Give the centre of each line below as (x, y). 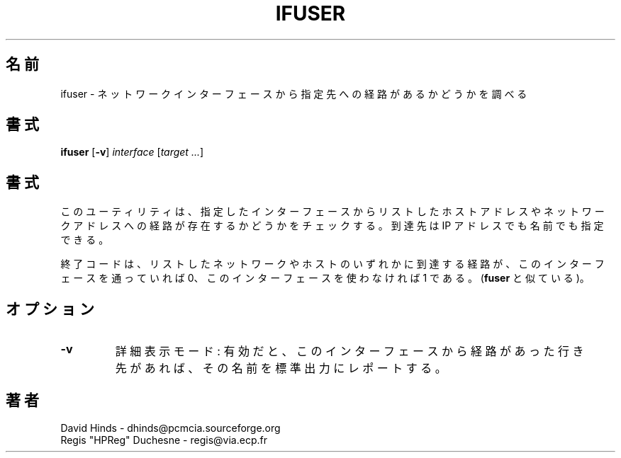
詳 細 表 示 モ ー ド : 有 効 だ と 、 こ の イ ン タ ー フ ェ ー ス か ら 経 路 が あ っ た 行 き (349, 351)
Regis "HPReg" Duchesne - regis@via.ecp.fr (164, 440)
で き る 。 (85, 240)
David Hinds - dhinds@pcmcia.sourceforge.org (170, 428)
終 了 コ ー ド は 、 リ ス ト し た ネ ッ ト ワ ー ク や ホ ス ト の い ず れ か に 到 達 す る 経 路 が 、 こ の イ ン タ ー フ (332, 264)
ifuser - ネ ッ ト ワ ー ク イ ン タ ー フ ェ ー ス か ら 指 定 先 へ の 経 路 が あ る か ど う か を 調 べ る (294, 93)
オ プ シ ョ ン (50, 309)
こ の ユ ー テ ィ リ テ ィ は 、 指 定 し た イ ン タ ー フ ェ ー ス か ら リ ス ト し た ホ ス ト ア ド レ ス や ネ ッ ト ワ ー (332, 212)
